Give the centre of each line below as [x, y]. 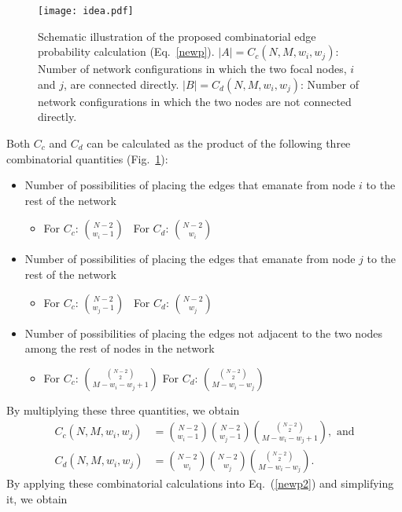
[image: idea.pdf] [86, 11]
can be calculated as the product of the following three [219, 143]
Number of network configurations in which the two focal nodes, [192, 69]
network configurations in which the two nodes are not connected [195, 101]
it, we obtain [37, 499]
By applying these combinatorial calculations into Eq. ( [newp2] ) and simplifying [200, 483]
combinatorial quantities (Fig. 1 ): [87, 158]
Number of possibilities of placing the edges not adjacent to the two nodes [204, 333]
